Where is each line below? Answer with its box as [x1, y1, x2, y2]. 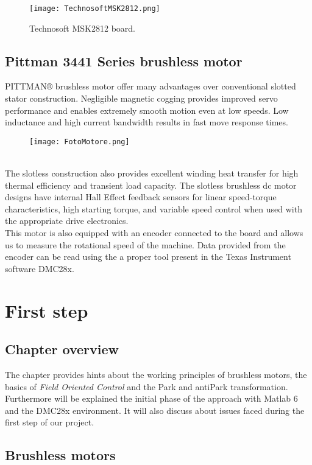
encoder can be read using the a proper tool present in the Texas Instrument [5, 250, 291, 263]
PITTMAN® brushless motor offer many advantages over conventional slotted [5, 80, 296, 93]
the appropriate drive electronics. [5, 214, 129, 227]
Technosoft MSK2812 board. [29, 21, 135, 34]
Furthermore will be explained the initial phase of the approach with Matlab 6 [5, 392, 298, 405]
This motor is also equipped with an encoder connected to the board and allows [5, 226, 303, 239]
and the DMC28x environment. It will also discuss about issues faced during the [5, 404, 305, 416]
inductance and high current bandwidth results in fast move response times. [5, 116, 288, 128]
